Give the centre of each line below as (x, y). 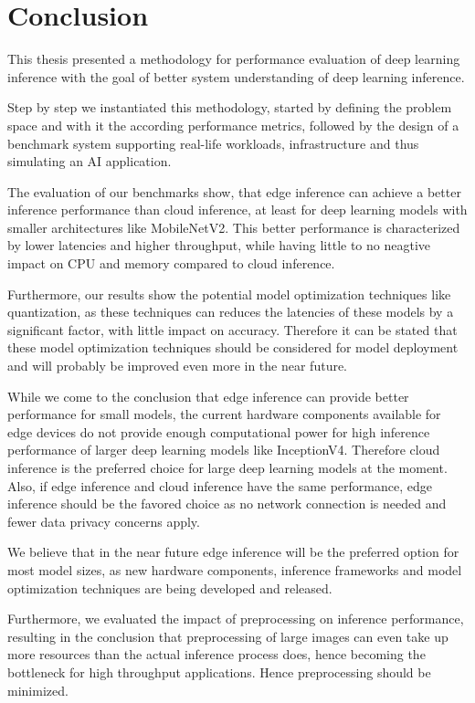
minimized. (38, 690)
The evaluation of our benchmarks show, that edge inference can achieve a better (234, 191)
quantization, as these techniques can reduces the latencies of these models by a (231, 312)
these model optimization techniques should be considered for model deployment (233, 347)
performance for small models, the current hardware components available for (224, 414)
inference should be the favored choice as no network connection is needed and (227, 504)
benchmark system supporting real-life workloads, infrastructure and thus (213, 143)
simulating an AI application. (90, 161)
